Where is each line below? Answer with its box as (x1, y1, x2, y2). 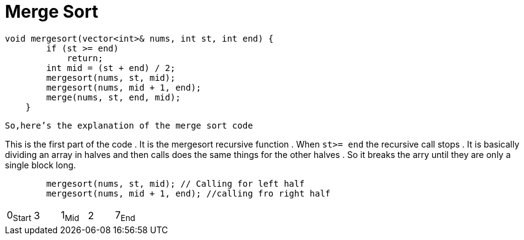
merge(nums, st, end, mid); (46, 92, 181, 102)
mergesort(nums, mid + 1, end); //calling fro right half (46, 188, 331, 198)
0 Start (7, 208, 32, 223)
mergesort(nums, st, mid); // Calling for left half (46, 178, 305, 189)
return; (67, 53, 104, 63)
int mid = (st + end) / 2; (46, 62, 176, 73)
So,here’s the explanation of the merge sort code (5, 120, 253, 130)
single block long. (5, 159, 76, 170)
